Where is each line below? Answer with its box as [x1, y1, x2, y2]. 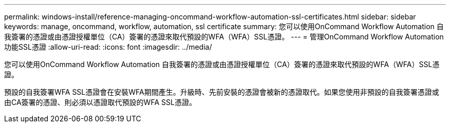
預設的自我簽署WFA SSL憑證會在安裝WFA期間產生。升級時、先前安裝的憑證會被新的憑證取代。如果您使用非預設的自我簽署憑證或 [4, 88, 439, 96]
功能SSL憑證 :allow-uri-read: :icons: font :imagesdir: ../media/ [4, 43, 212, 51]
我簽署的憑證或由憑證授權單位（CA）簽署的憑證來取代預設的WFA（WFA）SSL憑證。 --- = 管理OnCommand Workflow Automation [4, 32, 444, 41]
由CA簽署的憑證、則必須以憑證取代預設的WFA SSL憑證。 [4, 98, 196, 107]
